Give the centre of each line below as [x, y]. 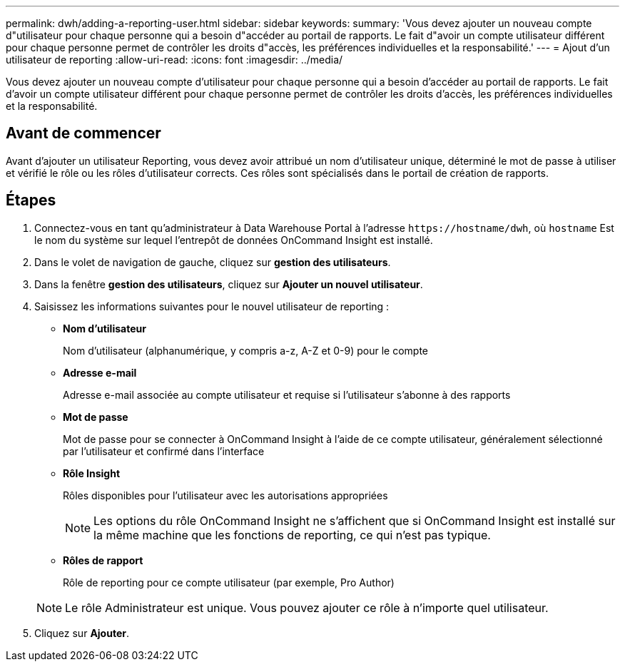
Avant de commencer [83, 133]
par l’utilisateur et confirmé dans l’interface [164, 451]
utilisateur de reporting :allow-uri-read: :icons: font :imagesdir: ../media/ [174, 60]
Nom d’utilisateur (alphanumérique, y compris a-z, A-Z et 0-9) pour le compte [245, 350]
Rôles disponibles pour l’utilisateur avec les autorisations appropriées [225, 495]
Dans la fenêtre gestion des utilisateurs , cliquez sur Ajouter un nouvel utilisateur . [229, 284]
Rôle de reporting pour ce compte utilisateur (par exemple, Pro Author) [229, 582]
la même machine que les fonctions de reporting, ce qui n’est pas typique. [292, 535]
